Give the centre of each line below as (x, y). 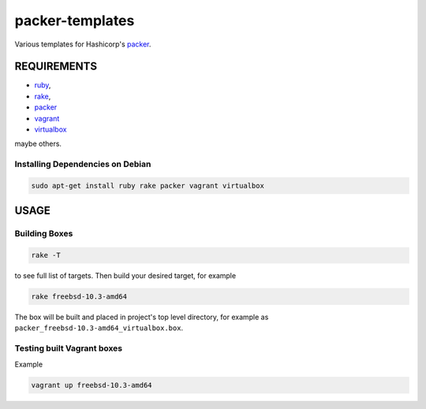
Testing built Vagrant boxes (68, 348)
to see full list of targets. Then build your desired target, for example (125, 276)
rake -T (46, 255)
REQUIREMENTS (56, 67)
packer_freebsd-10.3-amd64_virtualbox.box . (99, 328)
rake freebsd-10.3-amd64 (79, 297)
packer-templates (75, 20)
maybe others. (38, 144)
